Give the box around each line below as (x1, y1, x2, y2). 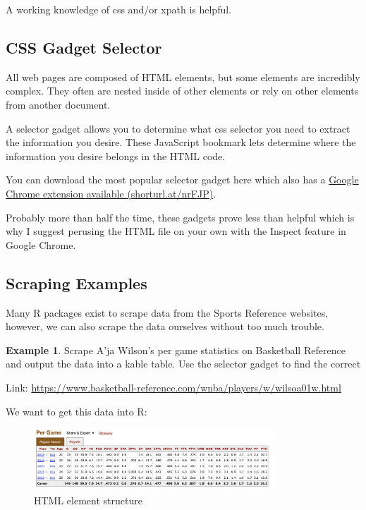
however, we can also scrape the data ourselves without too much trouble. (6, 319, 324, 334)
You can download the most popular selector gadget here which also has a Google (6, 172, 359, 187)
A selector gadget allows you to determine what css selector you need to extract (6, 121, 350, 135)
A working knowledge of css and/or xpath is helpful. (6, 2, 231, 16)
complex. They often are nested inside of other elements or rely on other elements (6, 83, 359, 98)
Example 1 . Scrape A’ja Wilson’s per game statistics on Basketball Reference (6, 342, 346, 357)
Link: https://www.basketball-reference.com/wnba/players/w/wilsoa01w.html (6, 380, 341, 394)
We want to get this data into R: (6, 403, 147, 418)
